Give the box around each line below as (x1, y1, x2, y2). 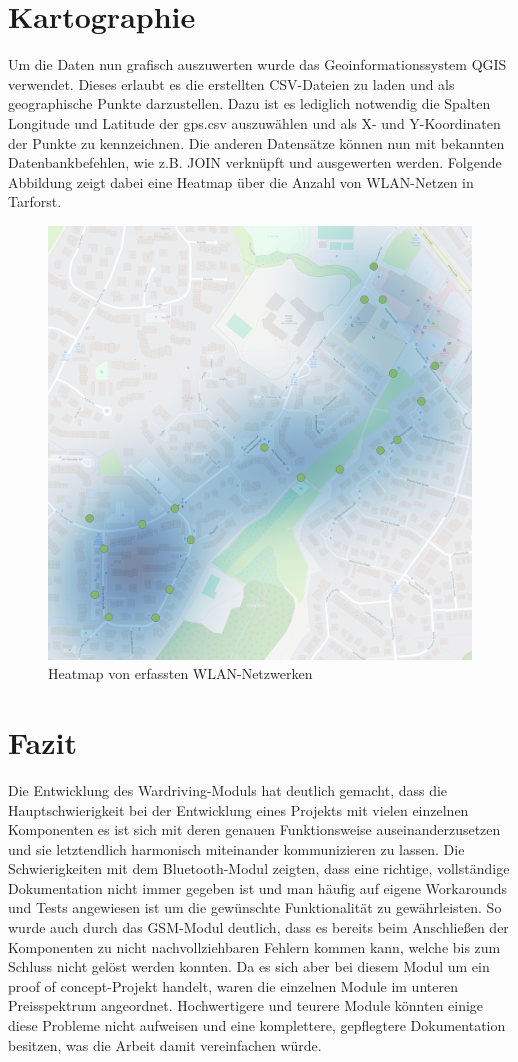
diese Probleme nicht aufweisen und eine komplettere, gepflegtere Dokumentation (8, 1015, 506, 1036)
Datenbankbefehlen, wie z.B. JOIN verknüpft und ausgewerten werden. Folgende (8, 152, 502, 173)
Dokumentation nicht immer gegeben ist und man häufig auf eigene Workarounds (8, 877, 508, 898)
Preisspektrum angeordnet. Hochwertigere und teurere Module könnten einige (8, 995, 484, 1016)
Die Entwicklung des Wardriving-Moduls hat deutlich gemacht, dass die (8, 779, 448, 800)
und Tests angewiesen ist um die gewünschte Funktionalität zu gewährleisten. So (8, 897, 502, 918)
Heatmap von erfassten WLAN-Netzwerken (48, 663, 313, 684)
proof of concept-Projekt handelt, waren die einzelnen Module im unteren (8, 975, 458, 996)
